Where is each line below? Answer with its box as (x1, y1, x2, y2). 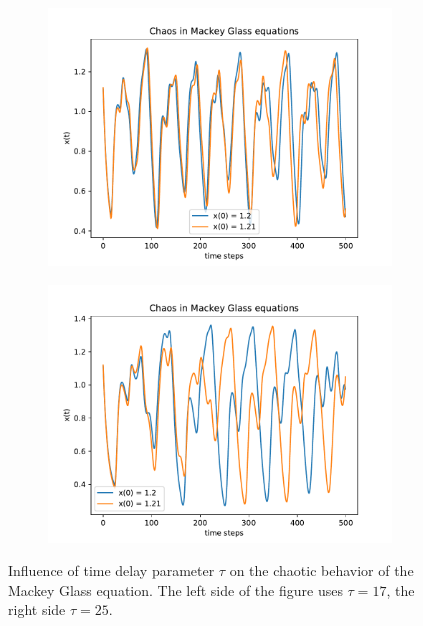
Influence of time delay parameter (8, 560, 215, 581)
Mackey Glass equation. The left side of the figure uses (8, 579, 343, 600)
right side (8, 599, 66, 620)
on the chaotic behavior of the (229, 560, 414, 581)
